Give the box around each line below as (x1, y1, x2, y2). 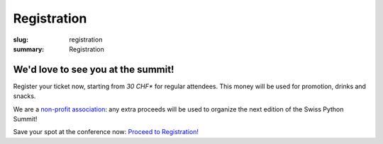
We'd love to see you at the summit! (13, 64, 174, 76)
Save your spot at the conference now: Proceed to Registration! (13, 128, 199, 136)
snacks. (13, 92, 36, 100)
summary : (13, 44, 45, 53)
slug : (13, 35, 28, 44)
